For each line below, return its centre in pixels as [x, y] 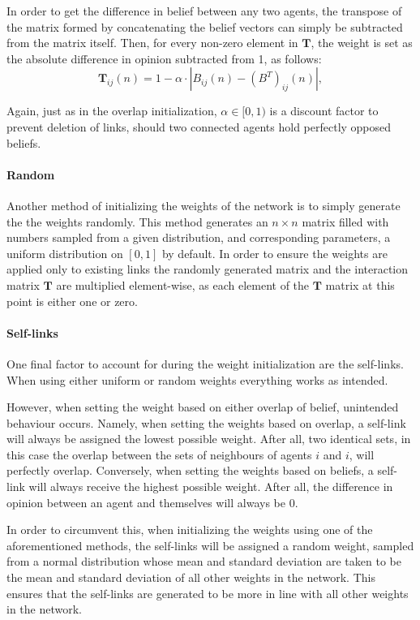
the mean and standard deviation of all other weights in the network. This [191, 577]
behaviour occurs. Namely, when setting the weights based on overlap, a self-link [206, 422]
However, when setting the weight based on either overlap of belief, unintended [203, 407]
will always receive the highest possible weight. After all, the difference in [211, 487]
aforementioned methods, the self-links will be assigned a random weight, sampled [210, 545]
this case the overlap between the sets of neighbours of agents [159, 454]
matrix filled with [345, 221]
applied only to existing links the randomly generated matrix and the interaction [208, 269]
